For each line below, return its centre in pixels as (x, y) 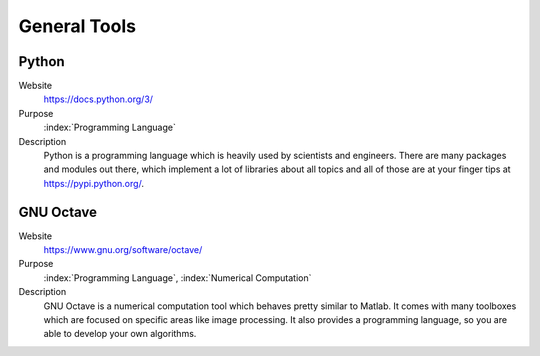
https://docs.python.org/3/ (98, 99)
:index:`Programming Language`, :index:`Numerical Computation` (177, 277)
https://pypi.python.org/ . (94, 183)
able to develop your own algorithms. (120, 334)
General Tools (77, 26)
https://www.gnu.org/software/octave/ (123, 250)
